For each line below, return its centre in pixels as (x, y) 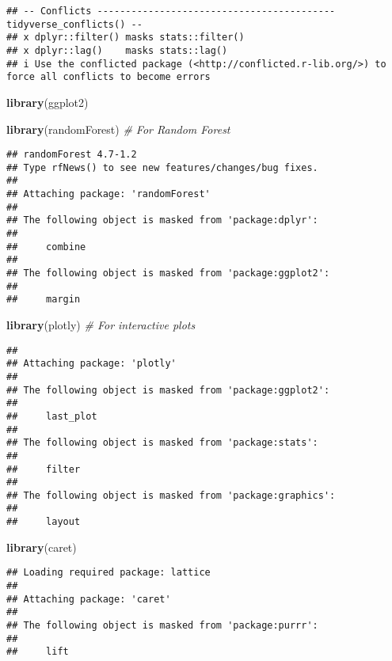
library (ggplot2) (48, 102)
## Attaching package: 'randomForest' (108, 194)
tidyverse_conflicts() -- (74, 24)
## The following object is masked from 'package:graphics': (171, 495)
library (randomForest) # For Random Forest (118, 129)
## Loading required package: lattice (108, 573)
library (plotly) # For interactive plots (101, 325)
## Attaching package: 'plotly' (91, 364)
